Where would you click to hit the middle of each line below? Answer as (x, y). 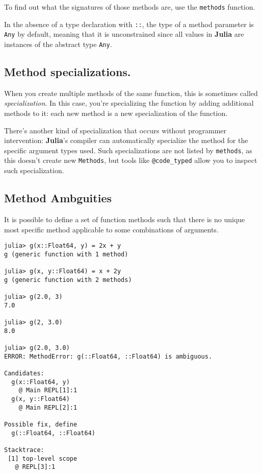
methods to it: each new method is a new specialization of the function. (116, 113)
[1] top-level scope (43, 458)
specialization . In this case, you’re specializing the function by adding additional (129, 103)
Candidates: (24, 373)
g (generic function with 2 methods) (68, 280)
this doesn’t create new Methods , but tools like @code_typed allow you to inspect (131, 160)
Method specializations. (68, 72)
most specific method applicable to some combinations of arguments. (111, 229)
